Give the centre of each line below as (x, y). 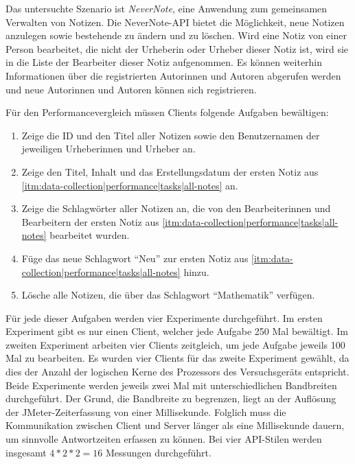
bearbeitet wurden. (90, 235)
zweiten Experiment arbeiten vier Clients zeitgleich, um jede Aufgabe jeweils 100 (175, 344)
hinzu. (196, 271)
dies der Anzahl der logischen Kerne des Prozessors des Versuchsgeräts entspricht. (177, 372)
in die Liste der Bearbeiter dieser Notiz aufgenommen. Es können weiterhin (164, 62)
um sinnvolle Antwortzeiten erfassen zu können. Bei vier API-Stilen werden (164, 439)
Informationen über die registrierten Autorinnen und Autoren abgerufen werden (173, 75)
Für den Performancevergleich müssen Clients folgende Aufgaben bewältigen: (167, 112)
